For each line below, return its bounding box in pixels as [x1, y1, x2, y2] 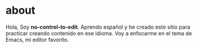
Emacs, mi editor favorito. [5, 36, 69, 43]
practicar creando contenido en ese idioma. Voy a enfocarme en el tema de [5, 29, 193, 36]
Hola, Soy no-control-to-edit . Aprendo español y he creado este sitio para [5, 23, 190, 30]
